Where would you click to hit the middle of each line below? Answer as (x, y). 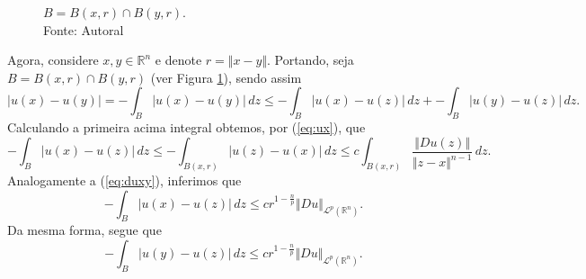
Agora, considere (53, 60)
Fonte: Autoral (84, 29)
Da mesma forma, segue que (84, 230)
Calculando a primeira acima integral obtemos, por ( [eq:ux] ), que (186, 127)
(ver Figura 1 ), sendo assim (226, 77)
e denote (178, 60)
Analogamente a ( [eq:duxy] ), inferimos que (124, 180)
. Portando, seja (310, 60)
